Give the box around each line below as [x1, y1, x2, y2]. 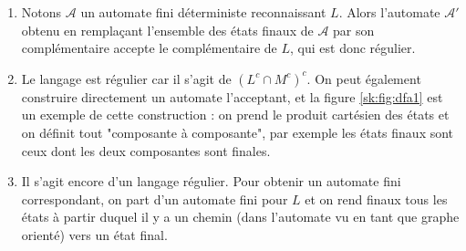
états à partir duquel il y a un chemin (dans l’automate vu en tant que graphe [21, 207, 460, 226]
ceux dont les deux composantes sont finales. [21, 141, 271, 160]
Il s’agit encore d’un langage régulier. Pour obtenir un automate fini [21, 172, 401, 191]
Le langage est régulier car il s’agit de [21, 68, 232, 88]
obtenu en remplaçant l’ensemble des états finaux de [21, 20, 314, 39]
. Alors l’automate [338, 3, 440, 21]
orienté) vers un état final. [21, 225, 168, 244]
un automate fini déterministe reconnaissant [80, 3, 326, 21]
